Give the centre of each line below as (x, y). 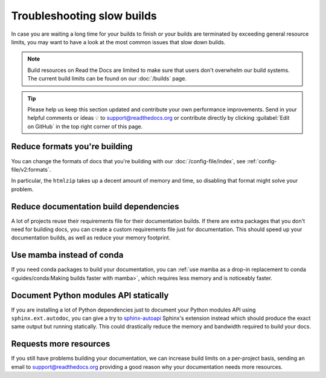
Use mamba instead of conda (67, 255)
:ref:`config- (262, 161)
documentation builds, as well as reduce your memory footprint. (91, 238)
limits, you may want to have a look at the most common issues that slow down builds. (118, 42)
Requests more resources (61, 344)
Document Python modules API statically (90, 295)
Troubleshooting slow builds (84, 16)
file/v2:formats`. (31, 169)
